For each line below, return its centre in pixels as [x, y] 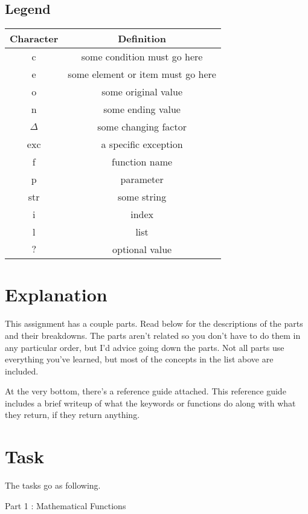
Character [34, 39]
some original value [142, 92]
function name [142, 162]
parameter [142, 179]
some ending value [142, 109]
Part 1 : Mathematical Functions [66, 505]
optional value [142, 249]
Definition [142, 39]
